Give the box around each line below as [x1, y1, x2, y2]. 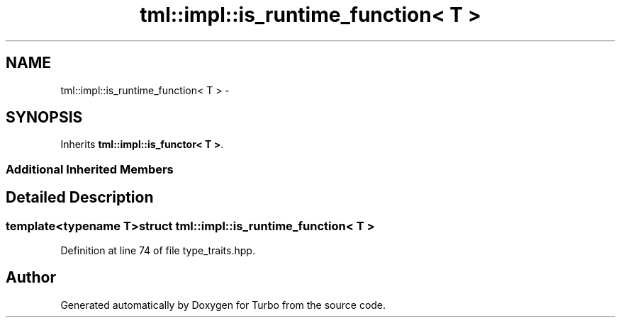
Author [6, 268, 56, 287]
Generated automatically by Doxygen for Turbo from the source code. [60, 298, 386, 311]
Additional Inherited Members [6, 161, 174, 176]
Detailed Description [6, 188, 154, 207]
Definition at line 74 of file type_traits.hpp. [60, 244, 255, 257]
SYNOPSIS [6, 108, 83, 127]
